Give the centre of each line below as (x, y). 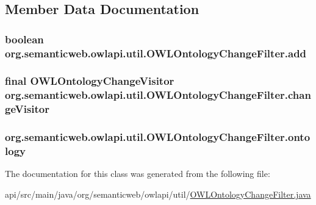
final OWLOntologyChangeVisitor (90, 81)
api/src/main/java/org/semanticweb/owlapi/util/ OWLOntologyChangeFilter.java (158, 194)
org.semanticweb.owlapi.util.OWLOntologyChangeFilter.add (156, 53)
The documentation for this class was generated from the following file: (138, 174)
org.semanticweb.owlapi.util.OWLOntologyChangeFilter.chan (158, 95)
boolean (24, 39)
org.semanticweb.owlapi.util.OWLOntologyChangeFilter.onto (158, 137)
